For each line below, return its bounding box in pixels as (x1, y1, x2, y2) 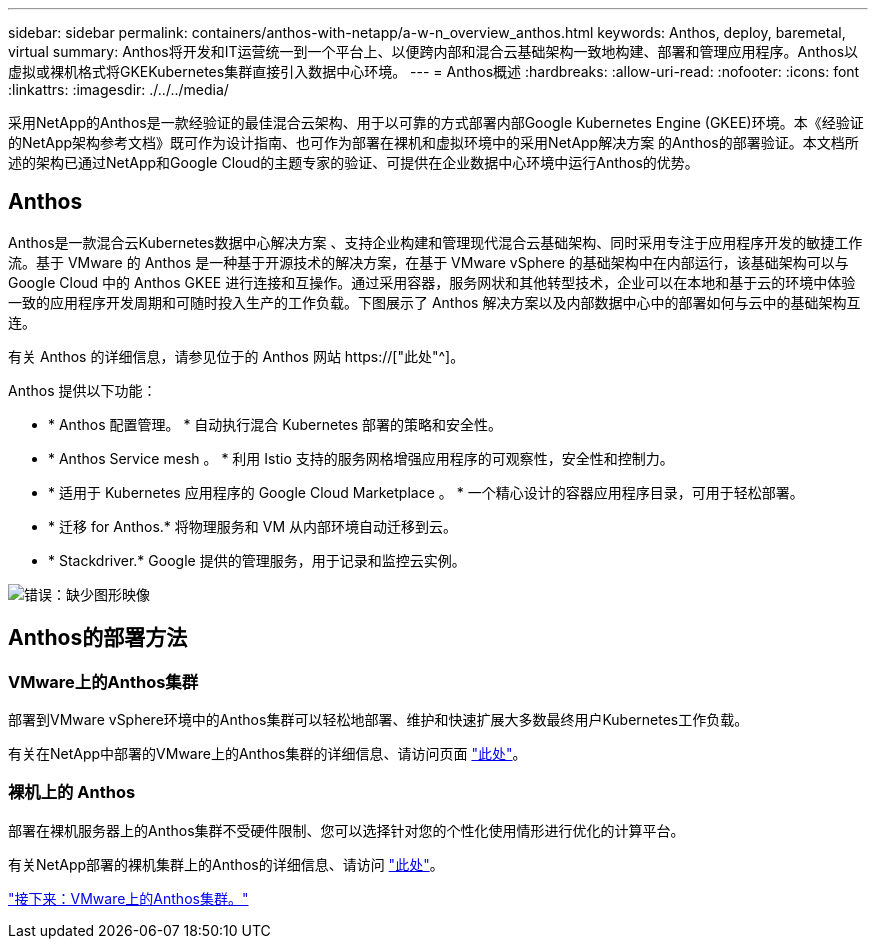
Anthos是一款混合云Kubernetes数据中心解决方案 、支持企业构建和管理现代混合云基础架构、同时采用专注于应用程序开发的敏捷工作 (8, 233, 863, 251)
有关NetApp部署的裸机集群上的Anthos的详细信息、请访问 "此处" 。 (8, 855, 444, 873)
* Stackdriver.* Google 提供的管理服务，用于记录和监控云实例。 (48, 551, 466, 569)
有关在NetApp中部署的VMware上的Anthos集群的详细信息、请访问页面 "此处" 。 (8, 745, 527, 763)
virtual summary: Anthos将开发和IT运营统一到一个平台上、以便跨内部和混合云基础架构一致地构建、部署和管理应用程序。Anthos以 (8, 43, 859, 60)
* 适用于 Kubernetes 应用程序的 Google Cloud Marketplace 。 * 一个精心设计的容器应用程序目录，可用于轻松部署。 (48, 483, 804, 501)
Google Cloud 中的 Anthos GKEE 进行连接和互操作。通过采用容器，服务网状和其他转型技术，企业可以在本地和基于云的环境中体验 (8, 273, 856, 291)
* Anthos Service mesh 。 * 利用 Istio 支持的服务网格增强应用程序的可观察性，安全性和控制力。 (48, 449, 674, 467)
